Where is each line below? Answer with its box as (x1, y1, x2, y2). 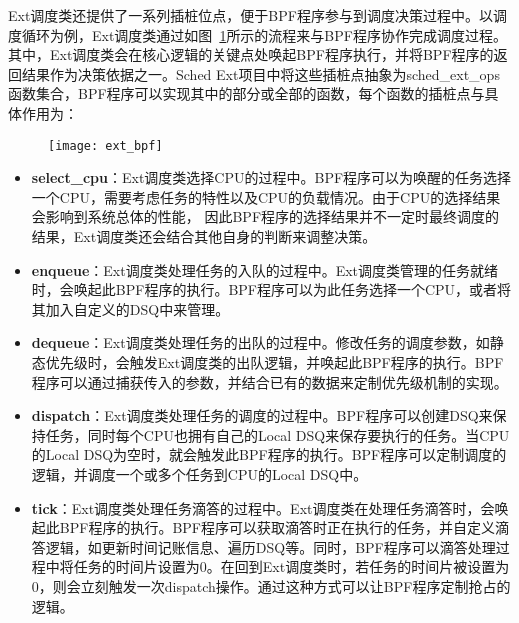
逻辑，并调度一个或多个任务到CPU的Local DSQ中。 (31, 463, 368, 484)
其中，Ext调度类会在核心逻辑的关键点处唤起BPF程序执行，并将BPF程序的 (8, 44, 494, 65)
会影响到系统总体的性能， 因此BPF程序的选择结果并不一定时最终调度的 (31, 206, 500, 227)
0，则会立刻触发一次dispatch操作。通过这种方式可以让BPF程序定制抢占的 (31, 575, 511, 596)
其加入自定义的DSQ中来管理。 (31, 298, 230, 319)
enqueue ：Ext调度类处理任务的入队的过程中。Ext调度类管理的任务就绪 (31, 259, 499, 280)
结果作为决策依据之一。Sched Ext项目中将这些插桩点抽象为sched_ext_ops (21, 63, 500, 84)
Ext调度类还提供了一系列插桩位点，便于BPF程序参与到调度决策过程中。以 (8, 5, 493, 25)
